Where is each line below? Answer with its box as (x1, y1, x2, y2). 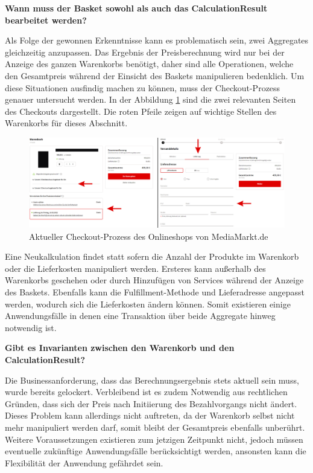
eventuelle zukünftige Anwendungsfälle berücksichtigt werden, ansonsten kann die (5, 445, 306, 457)
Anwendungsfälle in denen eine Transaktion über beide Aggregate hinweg (5, 309, 276, 322)
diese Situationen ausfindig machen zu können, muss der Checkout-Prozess (5, 81, 280, 94)
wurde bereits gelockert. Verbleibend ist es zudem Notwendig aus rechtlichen (5, 385, 288, 398)
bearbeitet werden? (5, 13, 87, 26)
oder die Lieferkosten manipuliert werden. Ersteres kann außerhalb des (5, 262, 266, 274)
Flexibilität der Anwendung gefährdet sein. (5, 456, 163, 469)
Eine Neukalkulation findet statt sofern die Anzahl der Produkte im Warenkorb (5, 250, 299, 263)
